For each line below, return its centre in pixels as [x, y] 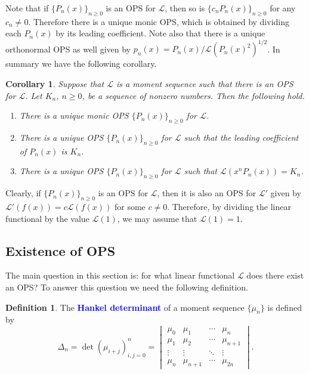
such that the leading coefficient [241, 137]
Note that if [27, 8]
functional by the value [47, 218]
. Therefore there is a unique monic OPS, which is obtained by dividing [159, 21]
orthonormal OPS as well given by [68, 49]
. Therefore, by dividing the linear [229, 207]
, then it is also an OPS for [207, 193]
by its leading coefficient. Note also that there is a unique [160, 33]
